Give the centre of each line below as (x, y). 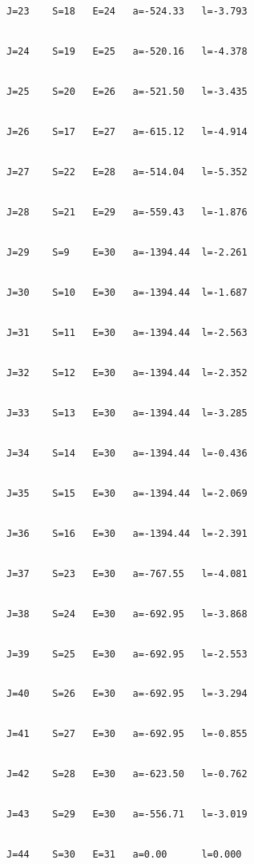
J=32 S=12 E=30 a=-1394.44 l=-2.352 (127, 373)
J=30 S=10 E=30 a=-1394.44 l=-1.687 (127, 292)
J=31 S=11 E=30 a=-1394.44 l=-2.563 (127, 332)
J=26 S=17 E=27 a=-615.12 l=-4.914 (127, 131)
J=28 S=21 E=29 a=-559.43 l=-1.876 (127, 212)
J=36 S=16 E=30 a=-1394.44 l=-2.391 (127, 533)
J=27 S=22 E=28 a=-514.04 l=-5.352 (127, 172)
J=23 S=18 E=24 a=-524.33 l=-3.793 (127, 11)
